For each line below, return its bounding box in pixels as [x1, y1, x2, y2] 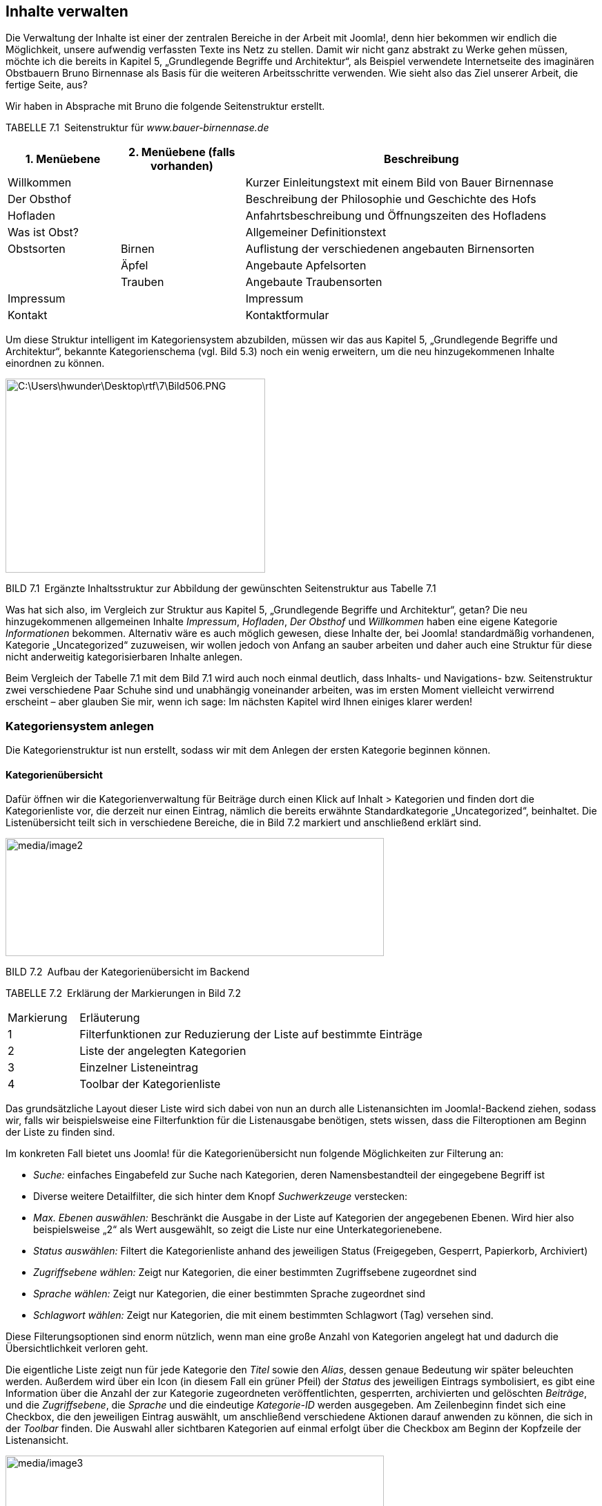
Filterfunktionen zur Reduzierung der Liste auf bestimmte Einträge [79, 1027, 423, 1042]
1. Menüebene [25, 152, 101, 166]
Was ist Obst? [8, 225, 79, 240]
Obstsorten [8, 242, 66, 256]
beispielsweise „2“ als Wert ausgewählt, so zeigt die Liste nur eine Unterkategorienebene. [33, 1223, 443, 1236]
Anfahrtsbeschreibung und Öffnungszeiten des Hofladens [245, 209, 547, 223]
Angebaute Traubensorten [245, 275, 382, 289]
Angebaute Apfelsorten [245, 258, 367, 273]
